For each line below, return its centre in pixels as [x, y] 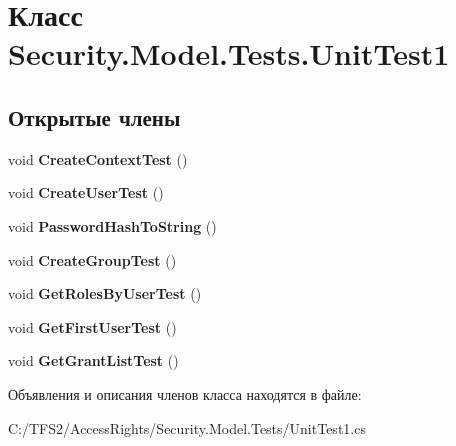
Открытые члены [94, 116]
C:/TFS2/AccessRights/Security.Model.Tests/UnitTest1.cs [187, 427]
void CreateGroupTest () [92, 259]
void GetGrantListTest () [93, 360]
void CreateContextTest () [98, 158]
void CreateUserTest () [86, 192]
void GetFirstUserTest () [92, 326]
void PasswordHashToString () [112, 225]
